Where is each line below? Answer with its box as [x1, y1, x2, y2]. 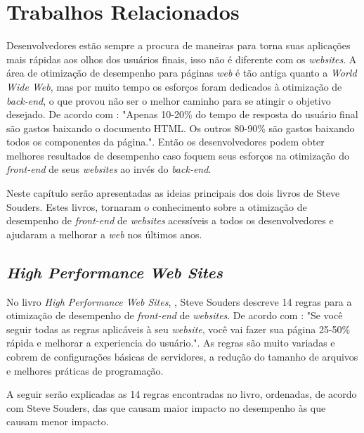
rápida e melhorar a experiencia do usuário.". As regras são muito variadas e [6, 335, 335, 350]
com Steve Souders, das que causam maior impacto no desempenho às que [6, 400, 326, 415]
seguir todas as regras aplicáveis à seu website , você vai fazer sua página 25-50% [6, 321, 351, 336]
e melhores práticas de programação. [6, 363, 164, 377]
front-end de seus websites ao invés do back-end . [6, 162, 212, 176]
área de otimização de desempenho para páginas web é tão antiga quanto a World [6, 65, 357, 80]
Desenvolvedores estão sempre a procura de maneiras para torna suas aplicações [6, 38, 351, 53]
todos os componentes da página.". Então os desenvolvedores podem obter [6, 134, 325, 149]
